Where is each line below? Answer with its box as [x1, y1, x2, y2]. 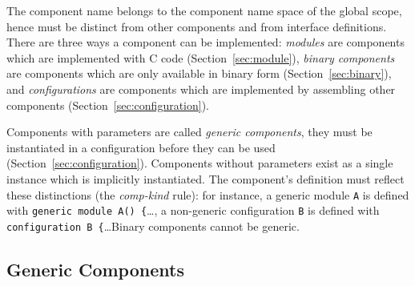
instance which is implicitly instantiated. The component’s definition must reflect [6, 170, 405, 187]
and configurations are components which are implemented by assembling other [6, 80, 396, 97]
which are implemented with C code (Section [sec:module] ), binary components [6, 49, 395, 66]
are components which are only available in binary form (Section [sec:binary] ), [6, 65, 392, 82]
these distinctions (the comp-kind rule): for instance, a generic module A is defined [6, 186, 409, 203]
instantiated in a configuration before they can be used [6, 139, 276, 155]
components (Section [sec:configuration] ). [6, 96, 210, 113]
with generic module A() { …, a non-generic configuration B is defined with [6, 202, 380, 219]
